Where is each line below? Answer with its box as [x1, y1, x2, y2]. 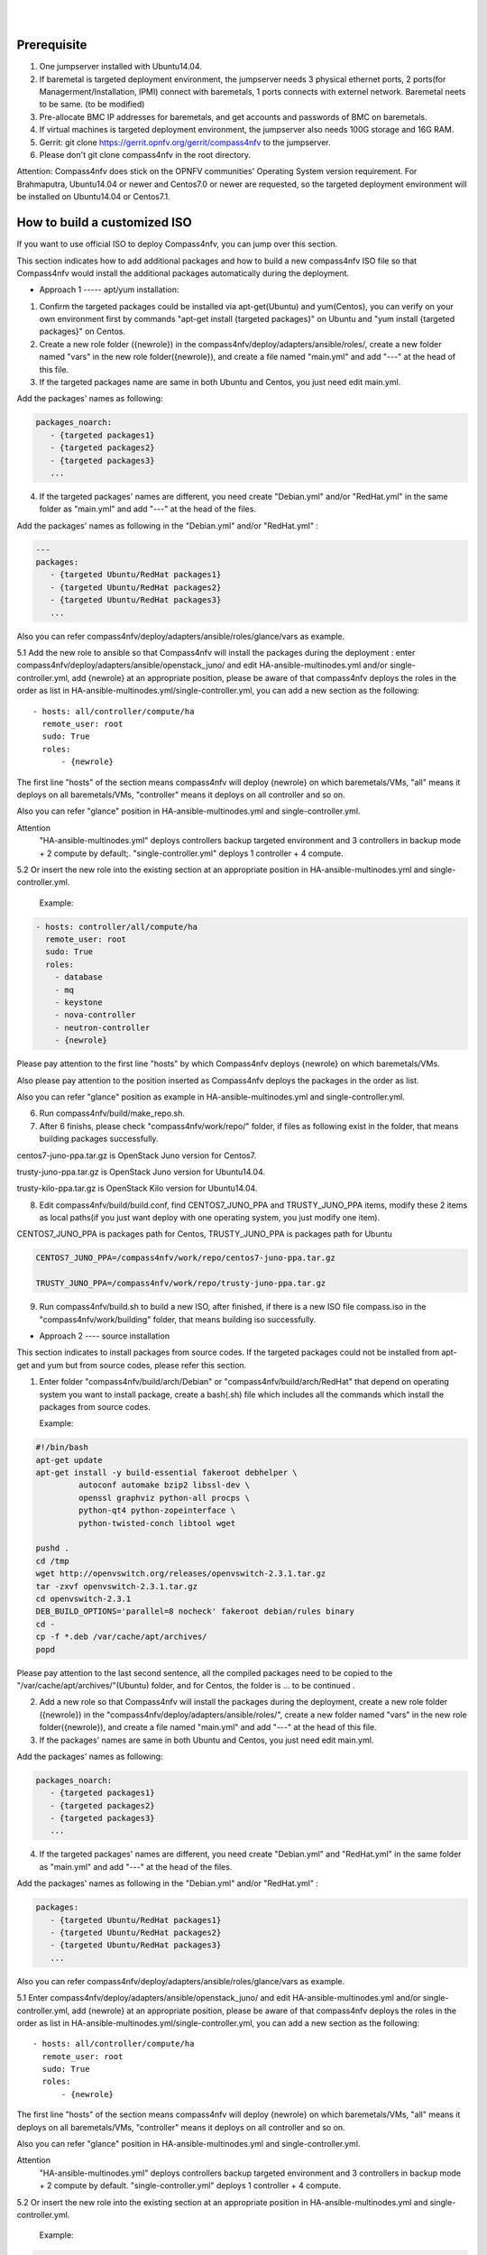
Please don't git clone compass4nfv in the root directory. [39, 150, 252, 161]
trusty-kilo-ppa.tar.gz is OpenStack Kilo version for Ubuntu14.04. [16, 1183, 258, 1194]
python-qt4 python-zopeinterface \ [78, 1505, 236, 1515]
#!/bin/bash [35, 1442, 89, 1452]
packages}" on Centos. [39, 326, 126, 337]
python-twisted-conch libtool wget [78, 1518, 236, 1528]
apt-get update [35, 1455, 103, 1465]
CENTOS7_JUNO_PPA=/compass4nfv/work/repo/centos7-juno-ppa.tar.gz [35, 1253, 335, 1263]
